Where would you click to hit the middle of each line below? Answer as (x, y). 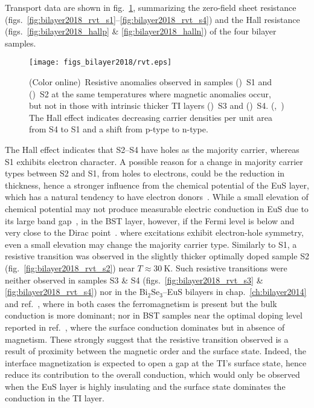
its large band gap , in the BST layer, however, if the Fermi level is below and (150, 220)
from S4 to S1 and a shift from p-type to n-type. (119, 129)
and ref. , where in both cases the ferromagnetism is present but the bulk (141, 303)
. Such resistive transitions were (229, 267)
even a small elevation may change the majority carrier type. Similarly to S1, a (151, 244)
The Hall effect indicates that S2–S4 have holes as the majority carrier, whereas (152, 149)
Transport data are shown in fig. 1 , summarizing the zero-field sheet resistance (151, 7)
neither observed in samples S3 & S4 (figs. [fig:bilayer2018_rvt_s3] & (134, 280)
